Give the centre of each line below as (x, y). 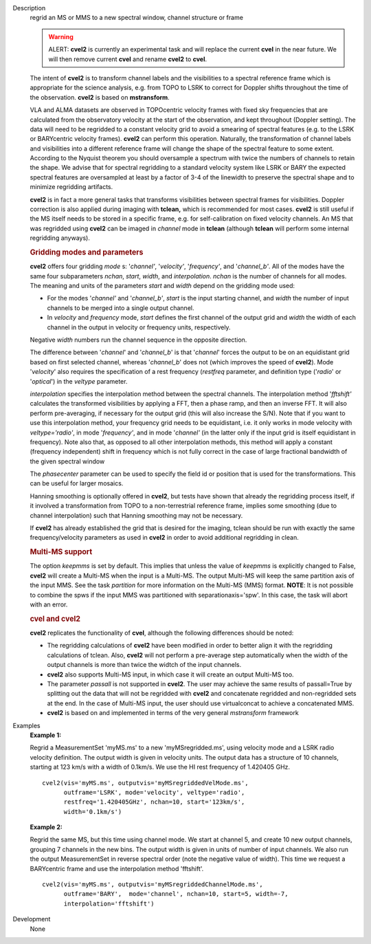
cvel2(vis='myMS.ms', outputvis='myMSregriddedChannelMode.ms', (153, 885)
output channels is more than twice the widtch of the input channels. (144, 665)
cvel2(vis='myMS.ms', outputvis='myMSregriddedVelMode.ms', (145, 783)
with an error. (49, 604)
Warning (61, 36)
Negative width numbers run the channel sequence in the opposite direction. (138, 340)
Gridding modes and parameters (87, 252)
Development (32, 919)
